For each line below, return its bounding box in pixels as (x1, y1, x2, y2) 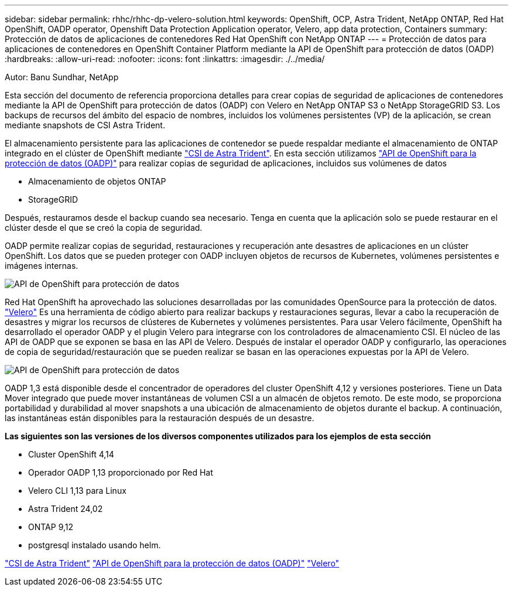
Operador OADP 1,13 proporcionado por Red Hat (28, 467, 213, 477)
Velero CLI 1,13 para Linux (28, 486, 126, 496)
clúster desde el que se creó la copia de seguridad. (5, 223, 203, 233)
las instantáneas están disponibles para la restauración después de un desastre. (5, 413, 314, 423)
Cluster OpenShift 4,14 (28, 449, 114, 459)
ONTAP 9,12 (28, 522, 74, 532)
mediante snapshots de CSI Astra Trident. (5, 120, 165, 130)
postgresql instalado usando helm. (28, 540, 161, 550)
